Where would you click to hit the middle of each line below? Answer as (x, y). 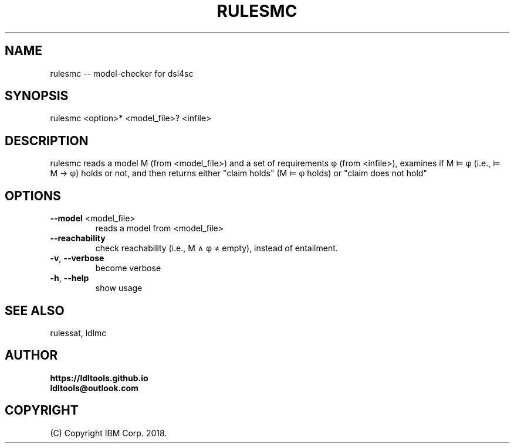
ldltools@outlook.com (94, 388)
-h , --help (70, 278)
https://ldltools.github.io (99, 378)
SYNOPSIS (37, 96)
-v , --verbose (77, 258)
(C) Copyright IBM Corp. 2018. (109, 433)
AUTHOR (31, 355)
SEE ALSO (35, 310)
